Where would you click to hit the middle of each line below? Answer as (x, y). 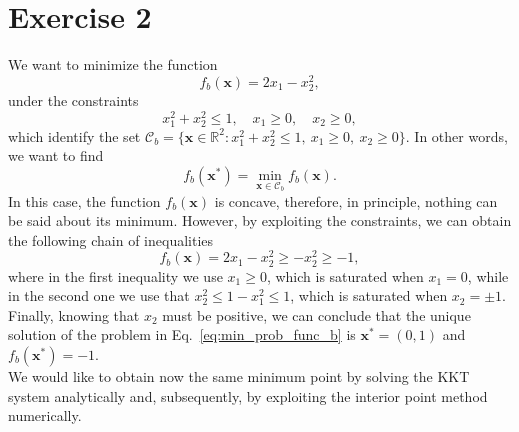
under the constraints (73, 99)
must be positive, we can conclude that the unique (316, 314)
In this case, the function (84, 200)
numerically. (45, 415)
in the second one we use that (99, 295)
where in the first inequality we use (115, 275)
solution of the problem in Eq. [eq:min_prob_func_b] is (182, 334)
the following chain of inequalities (111, 239)
